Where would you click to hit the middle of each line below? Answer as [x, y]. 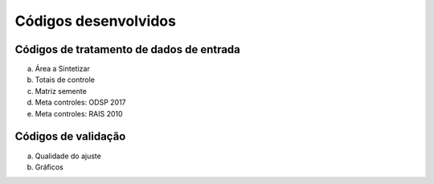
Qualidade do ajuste [68, 156]
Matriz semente [61, 91]
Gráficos [49, 167]
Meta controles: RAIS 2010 [79, 113]
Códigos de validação [70, 137]
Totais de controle [65, 80]
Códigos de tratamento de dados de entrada [128, 49]
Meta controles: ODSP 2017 [80, 102]
